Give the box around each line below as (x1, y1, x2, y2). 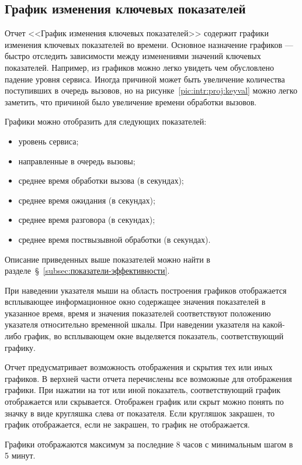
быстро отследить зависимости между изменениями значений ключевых (5, 50, 261, 62)
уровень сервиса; (18, 135, 79, 147)
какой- (262, 318, 285, 330)
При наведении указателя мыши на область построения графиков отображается (5, 284, 287, 296)
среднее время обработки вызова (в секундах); (18, 174, 184, 187)
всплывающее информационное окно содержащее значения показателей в (5, 295, 266, 308)
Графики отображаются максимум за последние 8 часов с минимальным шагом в (5, 438, 293, 450)
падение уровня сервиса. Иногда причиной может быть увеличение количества (5, 73, 285, 85)
